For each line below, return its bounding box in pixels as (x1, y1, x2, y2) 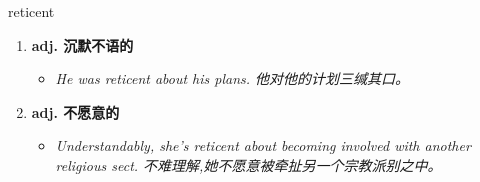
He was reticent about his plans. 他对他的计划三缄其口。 (55, 68, 410, 89)
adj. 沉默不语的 (31, 34, 134, 55)
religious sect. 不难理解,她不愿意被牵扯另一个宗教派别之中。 (55, 154, 442, 175)
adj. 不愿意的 (31, 101, 120, 122)
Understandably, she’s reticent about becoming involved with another (55, 135, 471, 156)
